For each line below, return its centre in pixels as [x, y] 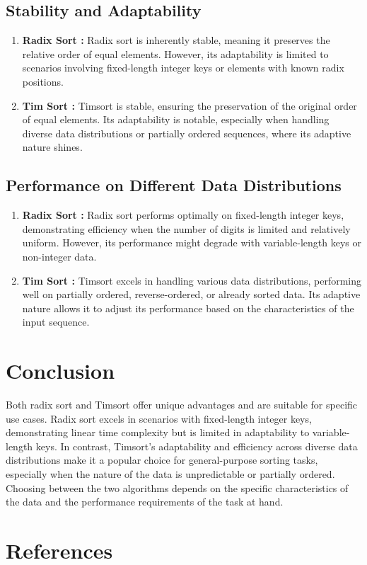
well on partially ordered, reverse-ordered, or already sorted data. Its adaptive [191, 294]
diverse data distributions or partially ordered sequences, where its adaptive [187, 133]
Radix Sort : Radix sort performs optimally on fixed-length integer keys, [183, 215]
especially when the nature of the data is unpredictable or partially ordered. [170, 474]
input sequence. [56, 322]
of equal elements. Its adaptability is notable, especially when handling [176, 119]
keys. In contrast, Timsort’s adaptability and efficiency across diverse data [197, 446]
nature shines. [52, 147]
